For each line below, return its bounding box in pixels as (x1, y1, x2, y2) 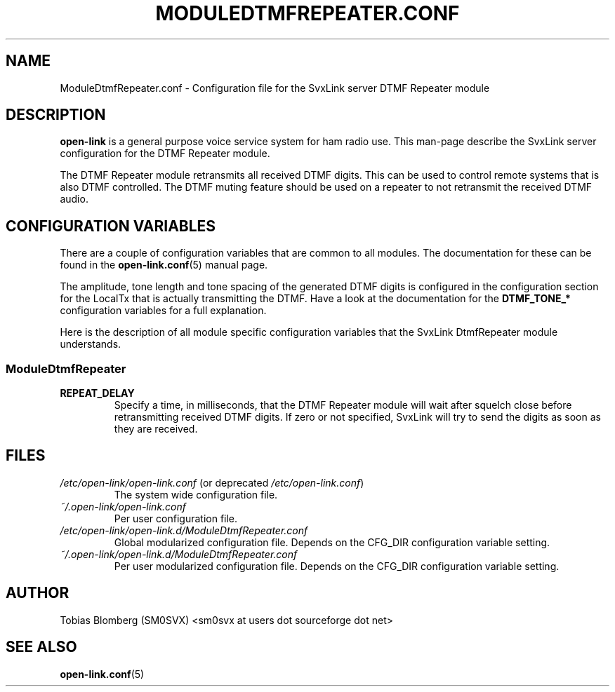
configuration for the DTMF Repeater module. (60, 147, 270, 160)
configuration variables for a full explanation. (60, 304, 267, 317)
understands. (60, 338, 121, 351)
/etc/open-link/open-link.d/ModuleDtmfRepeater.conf (60, 524, 308, 536)
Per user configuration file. (114, 512, 238, 524)
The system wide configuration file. (114, 488, 278, 501)
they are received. (114, 423, 198, 435)
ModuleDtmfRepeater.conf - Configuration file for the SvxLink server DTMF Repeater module (60, 81, 490, 94)
